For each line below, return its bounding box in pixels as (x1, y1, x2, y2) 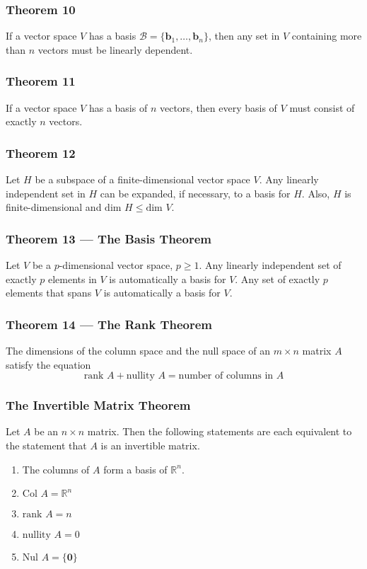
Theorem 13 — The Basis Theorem (6, 229, 211, 247)
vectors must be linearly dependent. (37, 42, 193, 57)
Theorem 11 (6, 72, 76, 90)
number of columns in (178, 371, 274, 381)
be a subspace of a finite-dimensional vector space (35, 172, 250, 187)
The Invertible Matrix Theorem (6, 396, 191, 414)
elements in (47, 271, 97, 286)
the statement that (6, 438, 87, 453)
